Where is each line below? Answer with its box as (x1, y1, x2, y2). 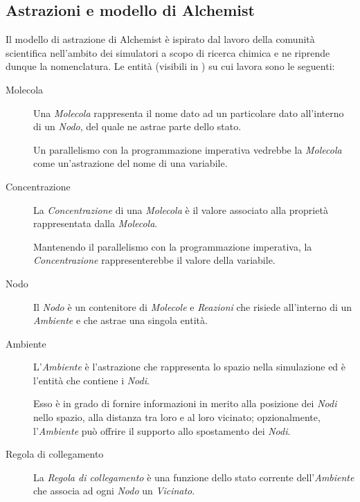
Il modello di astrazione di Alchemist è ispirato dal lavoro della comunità (6, 32, 315, 46)
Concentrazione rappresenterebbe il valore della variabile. (33, 253, 276, 267)
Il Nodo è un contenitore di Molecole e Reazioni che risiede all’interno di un (33, 299, 352, 314)
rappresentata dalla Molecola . (33, 216, 158, 231)
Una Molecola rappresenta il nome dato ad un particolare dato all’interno (33, 105, 344, 120)
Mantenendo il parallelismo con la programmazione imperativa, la (33, 239, 312, 253)
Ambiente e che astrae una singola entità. (33, 313, 208, 328)
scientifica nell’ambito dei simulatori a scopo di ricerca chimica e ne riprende (6, 45, 330, 60)
